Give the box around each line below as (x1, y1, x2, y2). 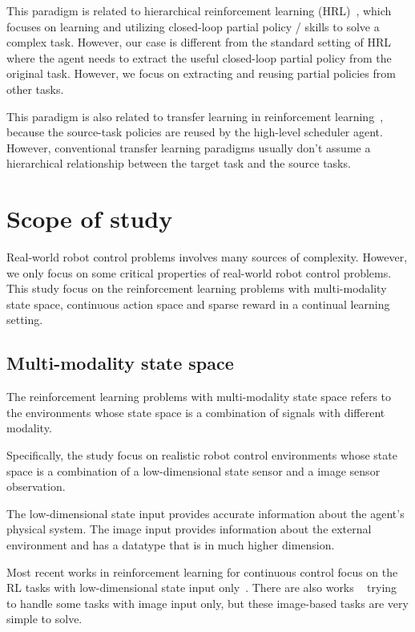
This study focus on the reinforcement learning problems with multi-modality (6, 280, 387, 297)
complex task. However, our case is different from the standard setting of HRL (6, 34, 392, 51)
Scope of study (6, 202, 173, 235)
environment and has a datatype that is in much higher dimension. (6, 536, 335, 553)
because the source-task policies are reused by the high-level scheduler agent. (6, 124, 383, 140)
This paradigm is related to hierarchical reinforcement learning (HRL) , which (6, 2, 392, 18)
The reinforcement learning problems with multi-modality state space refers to (6, 388, 392, 405)
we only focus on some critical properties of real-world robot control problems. (6, 264, 392, 281)
